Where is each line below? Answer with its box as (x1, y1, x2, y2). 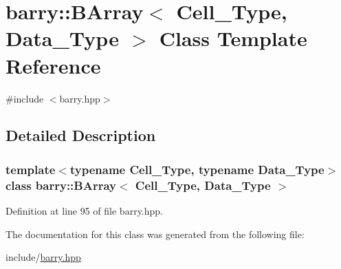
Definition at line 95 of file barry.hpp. (5, 204, 163, 218)
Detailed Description (5, 125, 156, 146)
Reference (5, 51, 101, 79)
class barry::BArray (5, 176, 116, 193)
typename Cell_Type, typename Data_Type (69, 160, 324, 177)
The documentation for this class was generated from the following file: (5, 226, 305, 241)
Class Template (159, 24, 307, 52)
